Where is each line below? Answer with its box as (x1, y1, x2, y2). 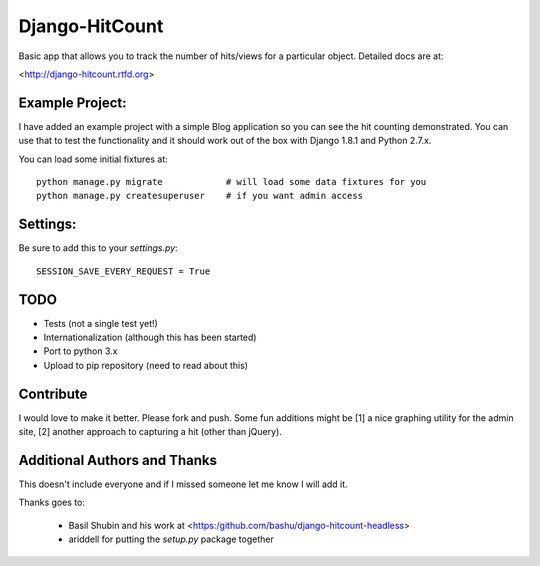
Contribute (18, 385, 88, 402)
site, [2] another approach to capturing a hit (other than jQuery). (18, 426, 282, 438)
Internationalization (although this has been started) (43, 331, 257, 343)
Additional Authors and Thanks (18, 451, 218, 469)
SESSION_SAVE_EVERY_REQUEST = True (36, 265, 211, 277)
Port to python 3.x (43, 345, 118, 357)
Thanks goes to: (18, 496, 85, 509)
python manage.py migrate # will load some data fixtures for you (36, 176, 427, 188)
